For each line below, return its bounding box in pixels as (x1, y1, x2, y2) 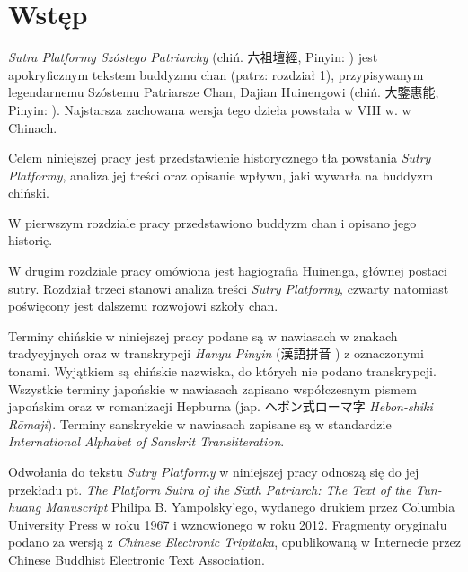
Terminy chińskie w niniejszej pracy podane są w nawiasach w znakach (8, 326, 398, 345)
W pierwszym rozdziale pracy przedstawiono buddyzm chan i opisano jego (8, 213, 417, 232)
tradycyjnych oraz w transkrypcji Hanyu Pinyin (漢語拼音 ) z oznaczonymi (8, 344, 424, 363)
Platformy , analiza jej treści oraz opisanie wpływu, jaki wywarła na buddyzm (8, 165, 434, 184)
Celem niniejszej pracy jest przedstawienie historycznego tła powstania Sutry (8, 148, 431, 167)
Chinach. (8, 118, 57, 136)
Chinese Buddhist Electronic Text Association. (8, 550, 265, 568)
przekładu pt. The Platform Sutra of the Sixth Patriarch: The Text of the (8, 480, 411, 498)
